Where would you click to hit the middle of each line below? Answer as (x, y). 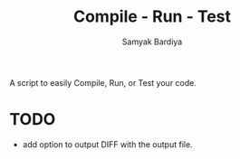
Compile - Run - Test (152, 17)
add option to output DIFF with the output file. (107, 144)
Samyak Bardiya (152, 42)
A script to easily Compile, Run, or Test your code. (103, 82)
